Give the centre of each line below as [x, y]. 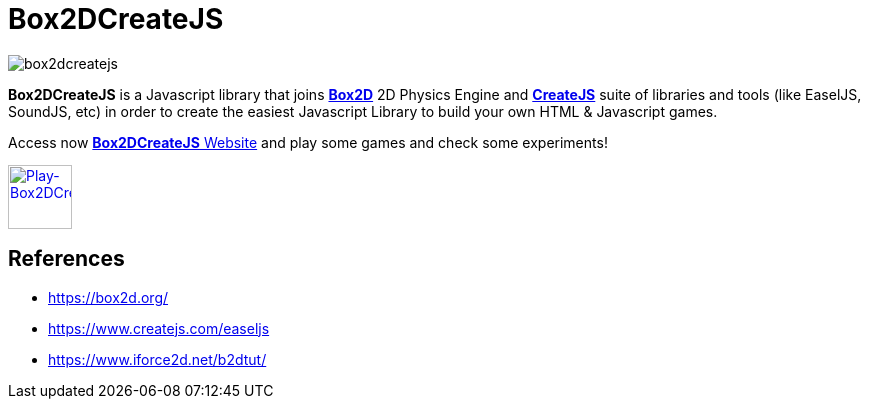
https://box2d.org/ [108, 297]
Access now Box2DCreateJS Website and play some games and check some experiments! [308, 142]
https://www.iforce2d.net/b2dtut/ [157, 359]
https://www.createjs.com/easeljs [159, 328]
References [66, 259]
